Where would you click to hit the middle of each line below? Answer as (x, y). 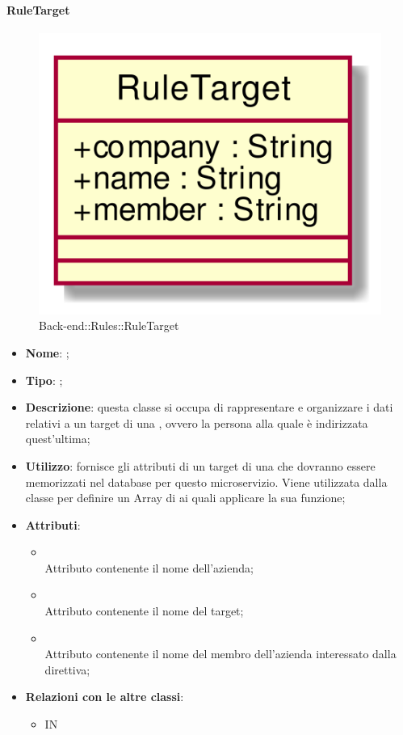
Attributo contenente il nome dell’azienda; (149, 567)
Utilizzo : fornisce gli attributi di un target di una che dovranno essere (200, 465)
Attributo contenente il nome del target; (144, 611)
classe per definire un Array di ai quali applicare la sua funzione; (185, 498)
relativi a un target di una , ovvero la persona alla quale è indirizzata (197, 422)
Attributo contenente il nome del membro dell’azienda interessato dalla (220, 654)
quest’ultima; (58, 439)
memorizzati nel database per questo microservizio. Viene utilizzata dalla (206, 482)
